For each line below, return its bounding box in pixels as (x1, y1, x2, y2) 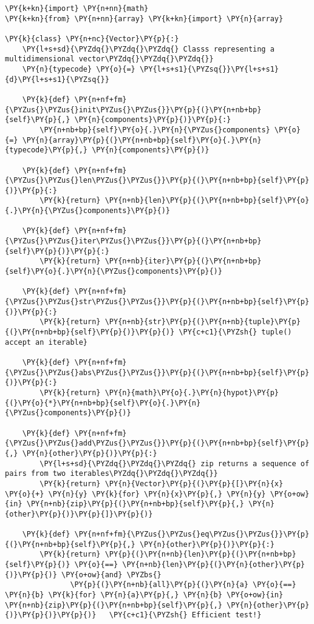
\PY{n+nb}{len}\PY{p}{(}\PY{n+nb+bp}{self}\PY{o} (104, 196, 310, 205)
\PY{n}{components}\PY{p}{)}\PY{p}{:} (74, 115, 231, 124)
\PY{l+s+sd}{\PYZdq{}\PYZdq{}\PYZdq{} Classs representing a (22, 44, 275, 53)
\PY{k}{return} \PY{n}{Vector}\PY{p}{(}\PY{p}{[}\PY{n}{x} (39, 479, 284, 488)
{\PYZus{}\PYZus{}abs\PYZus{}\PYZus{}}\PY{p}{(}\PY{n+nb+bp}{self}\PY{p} (5, 368, 310, 377)
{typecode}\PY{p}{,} (5, 146, 88, 155)
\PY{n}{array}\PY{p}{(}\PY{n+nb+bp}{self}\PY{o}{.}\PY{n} (22, 135, 262, 144)
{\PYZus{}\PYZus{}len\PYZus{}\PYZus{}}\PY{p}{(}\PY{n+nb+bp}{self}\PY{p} (5, 176, 310, 185)
